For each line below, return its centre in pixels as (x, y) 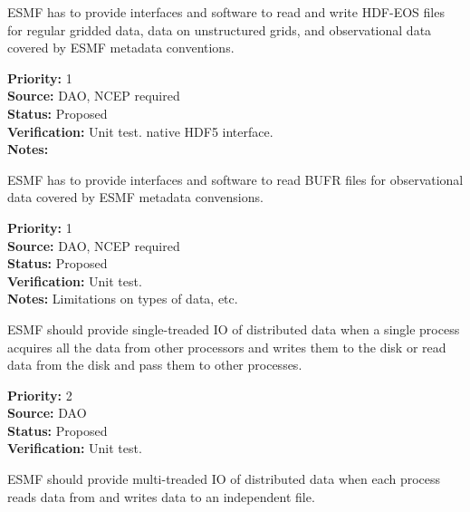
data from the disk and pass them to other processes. (155, 365)
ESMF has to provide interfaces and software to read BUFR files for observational (235, 179)
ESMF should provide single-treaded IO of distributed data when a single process (234, 328)
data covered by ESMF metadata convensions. (135, 197)
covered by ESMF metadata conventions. (121, 48)
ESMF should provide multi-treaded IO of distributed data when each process (224, 479)
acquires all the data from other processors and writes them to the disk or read (227, 347)
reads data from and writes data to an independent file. (161, 496)
